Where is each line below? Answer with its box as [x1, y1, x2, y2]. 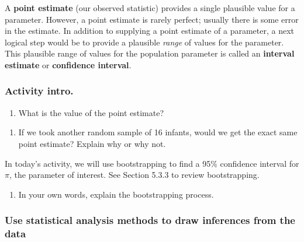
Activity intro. [5, 83, 74, 98]
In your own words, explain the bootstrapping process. [18, 188, 214, 200]
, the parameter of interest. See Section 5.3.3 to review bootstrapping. [9, 169, 260, 181]
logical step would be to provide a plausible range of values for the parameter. [5, 36, 284, 48]
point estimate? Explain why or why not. [18, 137, 166, 149]
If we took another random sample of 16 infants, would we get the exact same [18, 126, 298, 138]
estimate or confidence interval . [5, 58, 132, 71]
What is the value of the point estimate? [18, 106, 164, 118]
